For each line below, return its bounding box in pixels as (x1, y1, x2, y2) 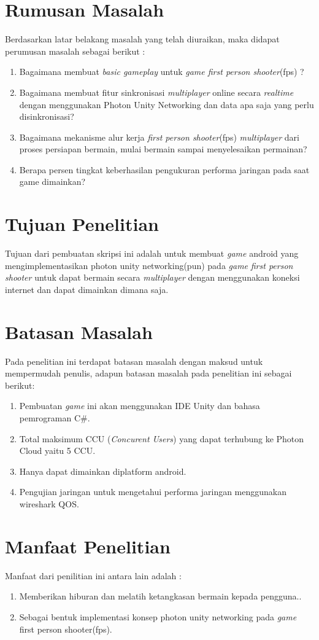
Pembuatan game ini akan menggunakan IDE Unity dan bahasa (19, 399, 260, 412)
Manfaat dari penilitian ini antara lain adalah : (5, 569, 182, 582)
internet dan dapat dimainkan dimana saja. (5, 283, 169, 295)
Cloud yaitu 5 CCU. (19, 444, 96, 457)
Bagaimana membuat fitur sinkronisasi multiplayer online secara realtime (19, 85, 294, 98)
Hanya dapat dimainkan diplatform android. (19, 464, 186, 477)
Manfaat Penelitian (5, 533, 171, 558)
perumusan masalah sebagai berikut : (5, 44, 145, 57)
